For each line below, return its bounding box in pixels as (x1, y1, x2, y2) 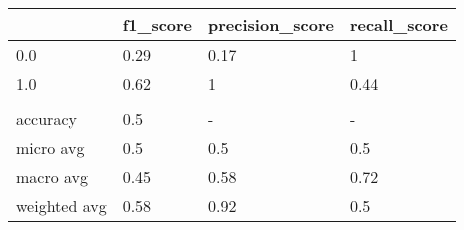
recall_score (349, 13, 448, 36)
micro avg (16, 136, 85, 159)
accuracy (16, 107, 77, 130)
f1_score (122, 13, 193, 36)
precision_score (208, 13, 334, 36)
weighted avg (16, 194, 107, 217)
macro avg (16, 165, 89, 188)
